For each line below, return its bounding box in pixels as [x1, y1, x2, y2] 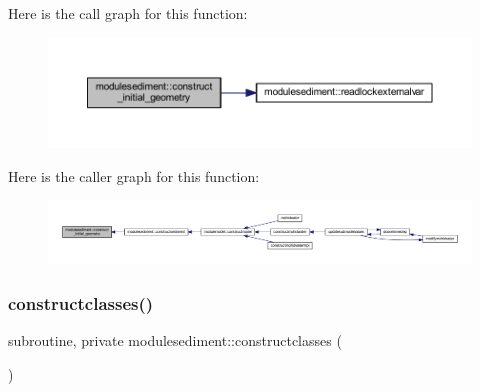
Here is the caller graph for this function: [8, 165, 260, 186]
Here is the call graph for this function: [8, 3, 248, 23]
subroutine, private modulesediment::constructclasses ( [8, 330, 342, 351]
